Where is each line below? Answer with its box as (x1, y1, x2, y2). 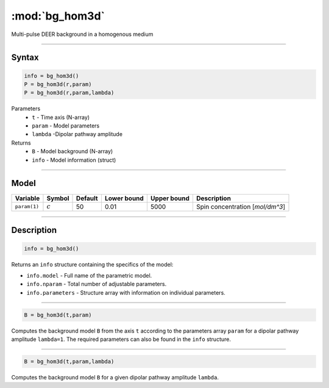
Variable (15, 194, 40, 203)
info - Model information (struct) (32, 156, 116, 163)
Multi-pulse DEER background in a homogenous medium (11, 31, 154, 38)
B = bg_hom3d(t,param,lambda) (24, 358, 115, 365)
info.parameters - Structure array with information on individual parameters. (26, 289, 225, 296)
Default (76, 194, 98, 203)
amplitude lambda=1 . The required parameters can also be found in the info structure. (11, 336, 232, 343)
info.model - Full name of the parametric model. (26, 271, 152, 279)
